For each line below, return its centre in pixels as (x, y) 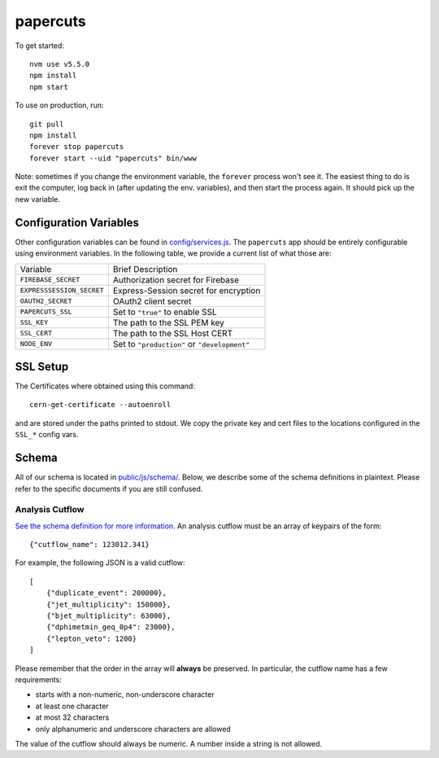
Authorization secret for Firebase (176, 279)
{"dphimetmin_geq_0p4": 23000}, (111, 627)
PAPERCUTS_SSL (46, 312)
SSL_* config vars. (47, 435)
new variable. (38, 199)
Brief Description (145, 269)
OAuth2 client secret (152, 301)
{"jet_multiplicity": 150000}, (109, 604)
